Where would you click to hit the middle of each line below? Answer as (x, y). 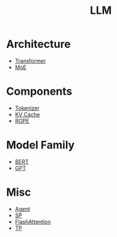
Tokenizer (27, 108)
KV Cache (27, 114)
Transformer (30, 61)
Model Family (40, 145)
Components (39, 91)
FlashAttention (33, 221)
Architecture (38, 44)
